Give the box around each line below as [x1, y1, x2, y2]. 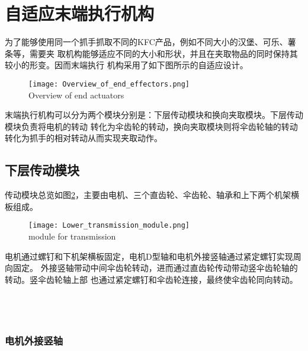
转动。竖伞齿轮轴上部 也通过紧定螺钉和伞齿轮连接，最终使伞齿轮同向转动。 [5, 273, 298, 285]
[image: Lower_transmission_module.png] [28, 221, 190, 230]
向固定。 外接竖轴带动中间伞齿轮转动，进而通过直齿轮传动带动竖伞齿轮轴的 [5, 261, 298, 274]
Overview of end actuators [28, 88, 124, 101]
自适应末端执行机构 [5, 1, 155, 25]
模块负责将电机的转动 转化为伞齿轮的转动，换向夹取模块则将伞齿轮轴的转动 [5, 120, 298, 132]
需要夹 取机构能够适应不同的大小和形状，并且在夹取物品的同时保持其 [29, 47, 298, 59]
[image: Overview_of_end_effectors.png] [28, 79, 190, 88]
